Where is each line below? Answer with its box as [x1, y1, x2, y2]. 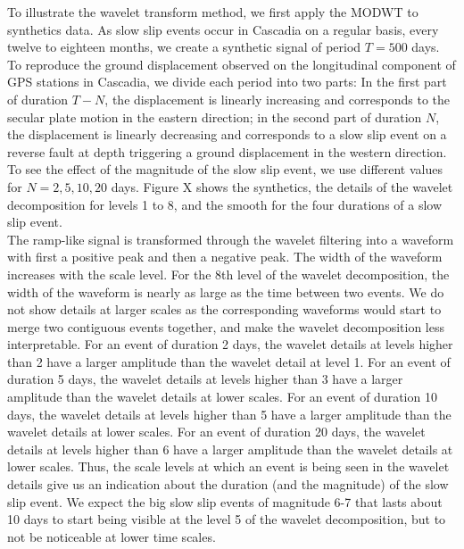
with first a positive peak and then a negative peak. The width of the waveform [7, 247, 443, 266]
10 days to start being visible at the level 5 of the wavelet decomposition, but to [7, 510, 446, 528]
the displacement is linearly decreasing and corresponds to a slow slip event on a [7, 125, 447, 144]
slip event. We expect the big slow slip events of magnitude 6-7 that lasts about [7, 492, 443, 511]
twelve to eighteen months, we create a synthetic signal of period [7, 37, 361, 56]
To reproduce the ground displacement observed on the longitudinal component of [7, 54, 456, 73]
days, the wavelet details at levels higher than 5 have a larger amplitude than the [7, 404, 452, 423]
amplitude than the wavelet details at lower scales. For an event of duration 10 [7, 387, 437, 406]
